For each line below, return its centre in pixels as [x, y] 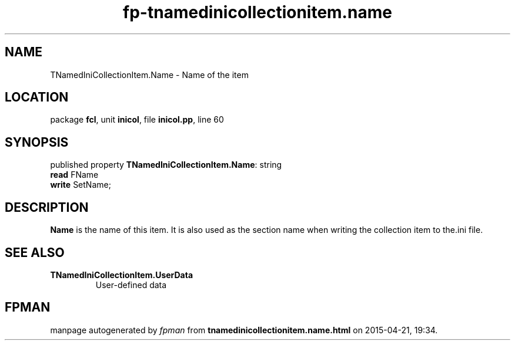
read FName [74, 175]
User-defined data [131, 285]
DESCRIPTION [47, 207]
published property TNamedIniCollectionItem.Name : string [166, 165]
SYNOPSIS [37, 142]
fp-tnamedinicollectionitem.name [257, 12]
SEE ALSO [35, 252]
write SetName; [81, 185]
